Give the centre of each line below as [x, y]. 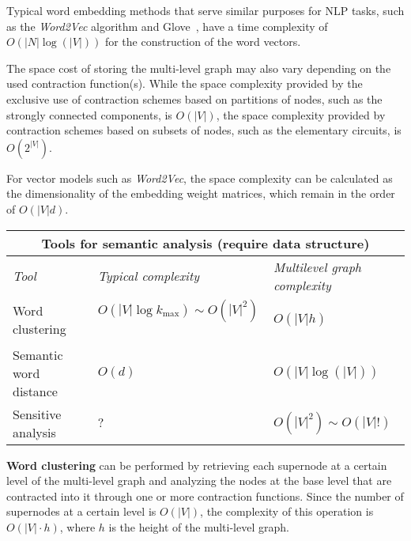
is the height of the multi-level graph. [199, 526]
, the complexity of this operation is [287, 511]
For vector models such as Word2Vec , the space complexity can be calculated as [200, 178]
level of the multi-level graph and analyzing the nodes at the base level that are [199, 480]
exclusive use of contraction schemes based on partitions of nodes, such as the [194, 98]
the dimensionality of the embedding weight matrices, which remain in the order [201, 193]
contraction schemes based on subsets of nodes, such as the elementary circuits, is [204, 130]
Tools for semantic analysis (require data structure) [205, 243]
